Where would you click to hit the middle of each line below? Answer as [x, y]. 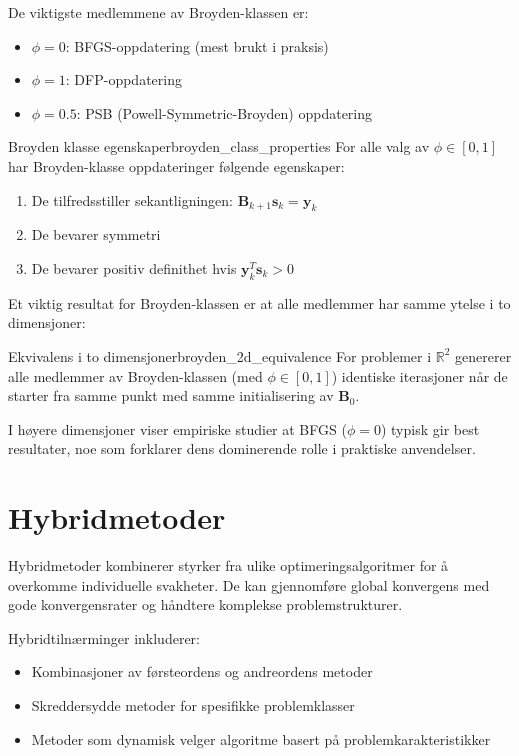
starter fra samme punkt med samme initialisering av [171, 395]
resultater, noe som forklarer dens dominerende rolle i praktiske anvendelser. [242, 448]
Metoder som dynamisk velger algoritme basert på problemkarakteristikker [261, 738]
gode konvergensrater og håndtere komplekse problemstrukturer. [205, 604]
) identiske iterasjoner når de [419, 375]
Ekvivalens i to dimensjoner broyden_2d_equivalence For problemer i [220, 355]
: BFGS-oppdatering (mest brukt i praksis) [197, 45]
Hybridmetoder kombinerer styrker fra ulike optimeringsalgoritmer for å [228, 565]
